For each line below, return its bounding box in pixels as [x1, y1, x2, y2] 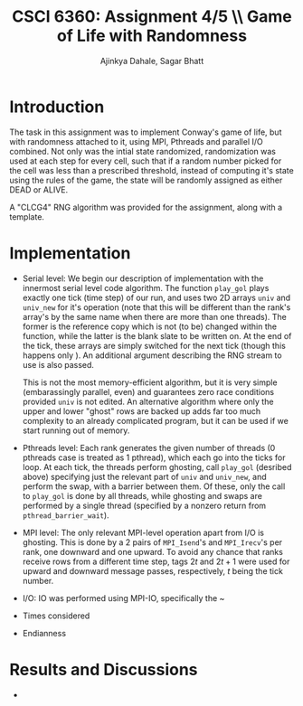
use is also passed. [22, 359, 95, 370]
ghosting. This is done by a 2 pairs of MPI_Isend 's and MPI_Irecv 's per [22, 536, 283, 548]
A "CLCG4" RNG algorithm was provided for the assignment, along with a [9, 202, 283, 212]
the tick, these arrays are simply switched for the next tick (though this [22, 340, 287, 351]
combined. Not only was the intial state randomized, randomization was [9, 146, 277, 156]
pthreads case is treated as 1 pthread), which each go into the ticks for [22, 452, 286, 463]
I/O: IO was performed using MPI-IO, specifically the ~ [22, 592, 225, 603]
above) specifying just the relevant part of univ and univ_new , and [22, 471, 267, 482]
